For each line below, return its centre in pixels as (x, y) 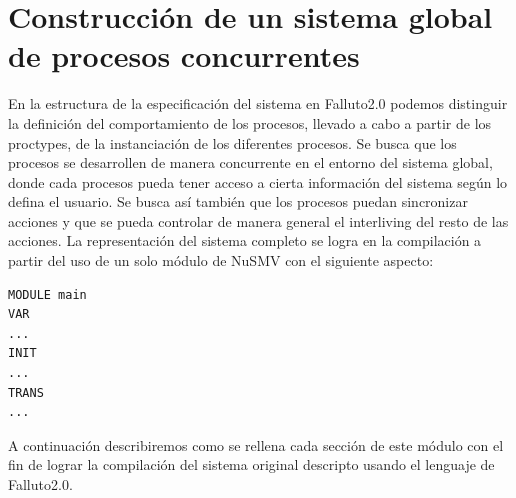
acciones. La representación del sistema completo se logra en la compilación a (245, 240)
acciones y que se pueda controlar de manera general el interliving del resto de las (258, 220)
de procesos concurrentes (184, 55)
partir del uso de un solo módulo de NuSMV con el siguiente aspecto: (221, 260)
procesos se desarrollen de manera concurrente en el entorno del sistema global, (250, 162)
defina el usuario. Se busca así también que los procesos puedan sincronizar (238, 201)
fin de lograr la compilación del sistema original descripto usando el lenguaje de (251, 464)
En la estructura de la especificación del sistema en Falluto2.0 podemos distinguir (258, 103)
